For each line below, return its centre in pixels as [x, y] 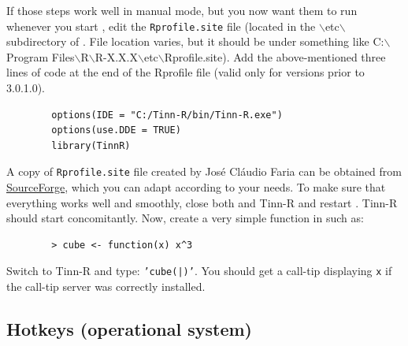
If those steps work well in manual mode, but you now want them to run [182, 10]
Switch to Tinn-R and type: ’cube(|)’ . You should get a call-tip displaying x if [199, 271]
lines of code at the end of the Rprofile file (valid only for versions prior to [185, 72]
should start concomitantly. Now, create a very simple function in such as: [185, 218]
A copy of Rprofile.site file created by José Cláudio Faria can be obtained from [204, 171]
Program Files [41, 56]
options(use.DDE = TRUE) [116, 130]
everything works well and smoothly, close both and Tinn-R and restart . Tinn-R [202, 202]
